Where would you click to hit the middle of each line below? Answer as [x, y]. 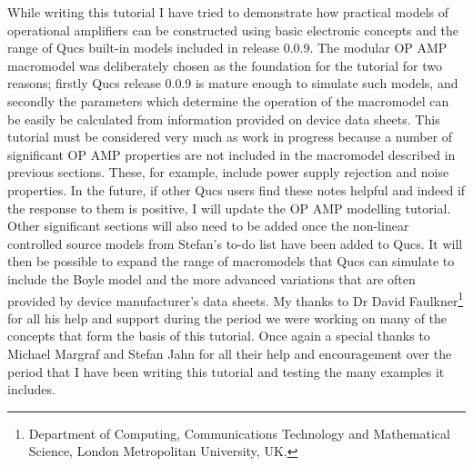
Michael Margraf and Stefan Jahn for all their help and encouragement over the [230, 353]
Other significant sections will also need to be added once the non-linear [208, 226]
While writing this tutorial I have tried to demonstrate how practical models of [228, 12]
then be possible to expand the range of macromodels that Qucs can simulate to [231, 261]
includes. [31, 389]
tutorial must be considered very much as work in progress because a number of [230, 137]
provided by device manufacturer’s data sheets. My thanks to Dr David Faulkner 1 [236, 299]
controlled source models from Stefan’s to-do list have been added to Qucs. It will [235, 243]
